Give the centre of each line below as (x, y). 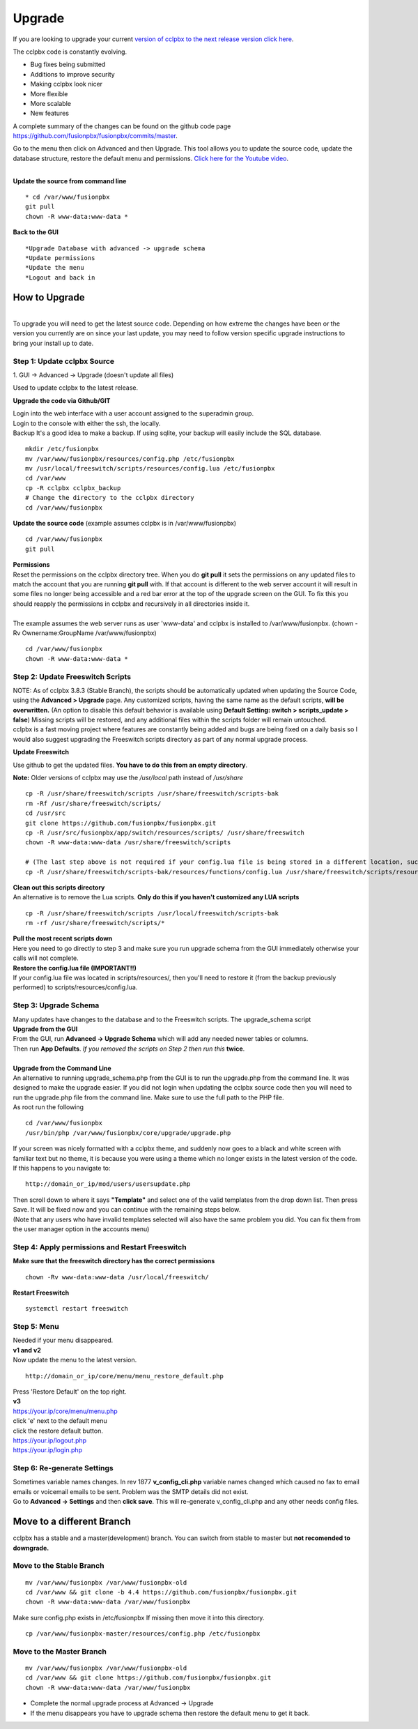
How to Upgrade (49, 297)
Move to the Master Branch (60, 1651)
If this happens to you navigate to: (62, 1168)
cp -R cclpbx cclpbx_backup (73, 488)
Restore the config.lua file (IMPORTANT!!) (75, 968)
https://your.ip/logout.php (50, 1440)
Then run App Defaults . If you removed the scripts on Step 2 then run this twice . (129, 1049)
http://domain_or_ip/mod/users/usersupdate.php (108, 1184)
